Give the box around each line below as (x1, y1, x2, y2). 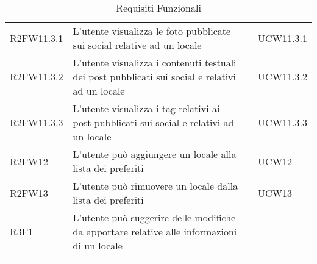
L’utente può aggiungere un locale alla (73, 147, 237, 161)
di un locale (73, 238, 123, 252)
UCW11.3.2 (258, 70, 307, 84)
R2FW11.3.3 (10, 115, 63, 129)
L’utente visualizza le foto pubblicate (73, 24, 231, 38)
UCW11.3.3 (258, 115, 307, 129)
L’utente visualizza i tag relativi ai (73, 101, 220, 115)
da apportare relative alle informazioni (73, 224, 237, 238)
